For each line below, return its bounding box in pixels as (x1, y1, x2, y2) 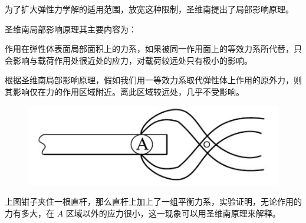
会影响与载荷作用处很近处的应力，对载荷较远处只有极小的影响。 (5, 54, 252, 66)
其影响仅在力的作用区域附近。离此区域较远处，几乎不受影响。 (5, 85, 244, 97)
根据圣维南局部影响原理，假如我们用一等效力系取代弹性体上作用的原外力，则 (5, 74, 302, 86)
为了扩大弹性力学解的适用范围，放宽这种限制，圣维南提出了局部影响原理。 (5, 3, 294, 15)
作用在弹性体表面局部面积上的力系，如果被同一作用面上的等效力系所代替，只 (5, 42, 302, 55)
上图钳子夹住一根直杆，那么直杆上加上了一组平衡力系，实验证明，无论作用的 (5, 195, 302, 208)
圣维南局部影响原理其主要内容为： (5, 22, 137, 35)
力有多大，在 (5, 207, 54, 219)
